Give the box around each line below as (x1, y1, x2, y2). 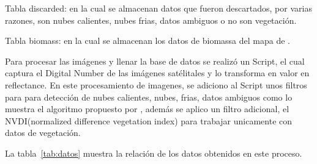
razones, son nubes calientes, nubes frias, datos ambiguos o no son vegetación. (5, 13, 297, 26)
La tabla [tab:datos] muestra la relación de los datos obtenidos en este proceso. (5, 146, 302, 159)
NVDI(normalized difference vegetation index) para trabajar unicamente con (5, 114, 293, 127)
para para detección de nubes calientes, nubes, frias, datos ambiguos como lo (5, 90, 293, 103)
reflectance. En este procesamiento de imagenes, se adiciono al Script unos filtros (5, 78, 307, 91)
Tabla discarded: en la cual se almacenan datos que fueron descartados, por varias (5, 2, 312, 14)
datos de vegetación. (5, 126, 81, 139)
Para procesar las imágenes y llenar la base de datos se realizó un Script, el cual (5, 54, 305, 67)
